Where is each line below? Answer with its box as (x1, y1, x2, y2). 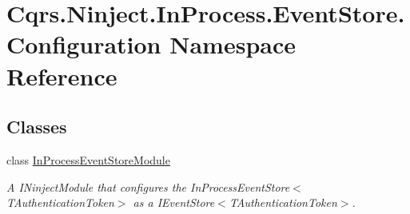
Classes (6, 114, 67, 139)
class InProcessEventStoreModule (6, 151, 170, 168)
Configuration (6, 28, 161, 61)
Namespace (169, 28, 296, 61)
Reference (6, 59, 117, 92)
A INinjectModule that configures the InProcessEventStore (6, 178, 290, 195)
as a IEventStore (133, 194, 215, 211)
